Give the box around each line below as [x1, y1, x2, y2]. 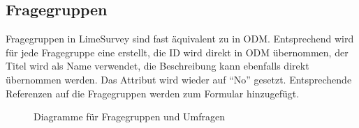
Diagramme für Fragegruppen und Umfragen [34, 109, 226, 124]
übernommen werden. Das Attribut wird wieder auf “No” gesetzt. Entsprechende [6, 72, 352, 86]
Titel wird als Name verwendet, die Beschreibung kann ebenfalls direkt [6, 58, 309, 73]
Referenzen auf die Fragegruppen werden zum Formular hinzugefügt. [6, 86, 300, 100]
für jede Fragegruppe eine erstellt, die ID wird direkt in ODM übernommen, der [6, 45, 349, 59]
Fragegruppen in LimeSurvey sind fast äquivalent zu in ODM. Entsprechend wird [6, 31, 354, 46]
